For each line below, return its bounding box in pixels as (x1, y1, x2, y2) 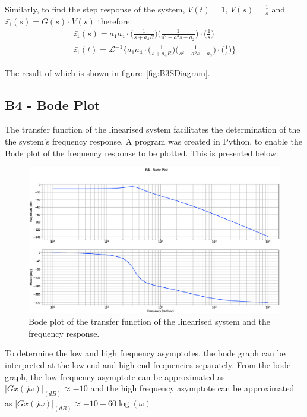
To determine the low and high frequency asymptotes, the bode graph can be (5, 347, 286, 359)
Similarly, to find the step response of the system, (5, 3, 185, 15)
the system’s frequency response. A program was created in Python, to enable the (5, 134, 302, 147)
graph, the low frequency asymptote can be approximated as (5, 370, 225, 382)
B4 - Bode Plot (5, 95, 100, 114)
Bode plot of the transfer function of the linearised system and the (29, 315, 271, 328)
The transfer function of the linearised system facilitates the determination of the (5, 123, 300, 136)
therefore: (97, 14, 132, 27)
